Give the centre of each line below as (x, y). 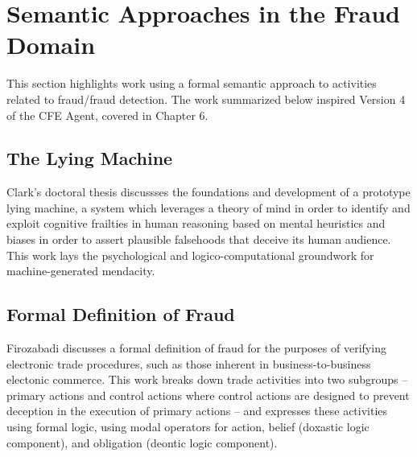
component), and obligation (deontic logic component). (142, 442)
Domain (51, 45)
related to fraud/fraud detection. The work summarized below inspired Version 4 (206, 99)
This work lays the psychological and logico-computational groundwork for (190, 255)
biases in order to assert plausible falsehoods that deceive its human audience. (199, 239)
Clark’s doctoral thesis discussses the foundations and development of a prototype (208, 192)
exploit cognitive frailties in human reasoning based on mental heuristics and (196, 223)
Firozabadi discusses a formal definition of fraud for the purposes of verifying (196, 348)
